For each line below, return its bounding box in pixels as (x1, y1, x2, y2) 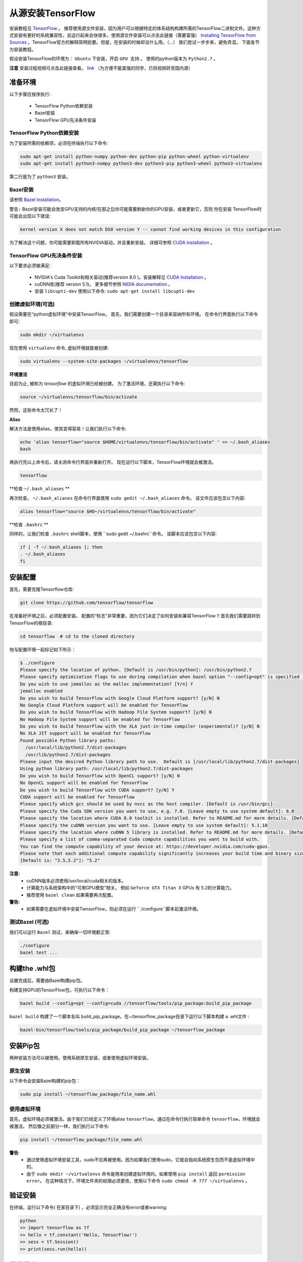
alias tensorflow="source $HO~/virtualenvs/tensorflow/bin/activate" (20, 508, 196, 514)
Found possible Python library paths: (20, 738, 116, 743)
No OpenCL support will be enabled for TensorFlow (20, 780, 148, 786)
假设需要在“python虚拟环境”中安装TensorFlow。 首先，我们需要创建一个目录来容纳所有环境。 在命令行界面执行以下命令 (9, 311, 259, 318)
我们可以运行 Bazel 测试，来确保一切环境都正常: (9, 929, 111, 935)
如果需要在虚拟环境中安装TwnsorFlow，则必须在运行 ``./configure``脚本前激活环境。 (26, 906, 201, 912)
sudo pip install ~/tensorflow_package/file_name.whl (20, 1091, 156, 1097)
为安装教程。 (9, 46, 36, 52)
